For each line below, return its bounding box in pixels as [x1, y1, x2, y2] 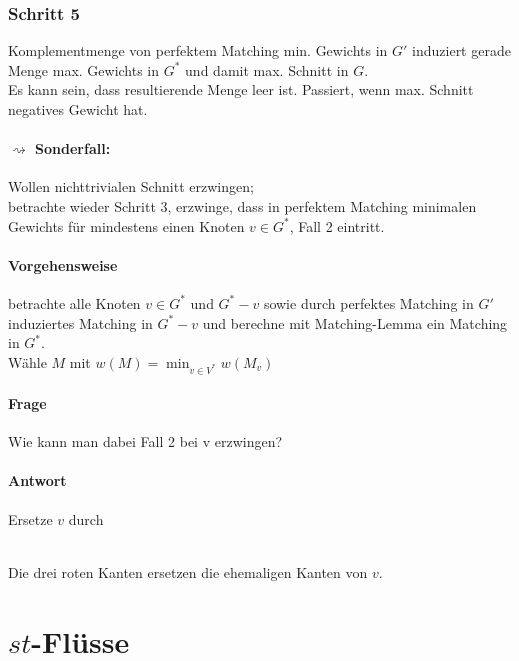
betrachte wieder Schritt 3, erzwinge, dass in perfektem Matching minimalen [8, 195, 477, 216]
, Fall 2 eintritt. [289, 215, 385, 236]
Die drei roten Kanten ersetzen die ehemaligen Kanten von [8, 561, 368, 582]
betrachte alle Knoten [8, 292, 141, 313]
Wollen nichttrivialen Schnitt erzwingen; [8, 176, 254, 197]
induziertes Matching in [8, 312, 153, 333]
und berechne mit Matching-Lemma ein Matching [202, 312, 508, 333]
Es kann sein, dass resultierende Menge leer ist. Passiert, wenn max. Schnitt [8, 79, 474, 100]
